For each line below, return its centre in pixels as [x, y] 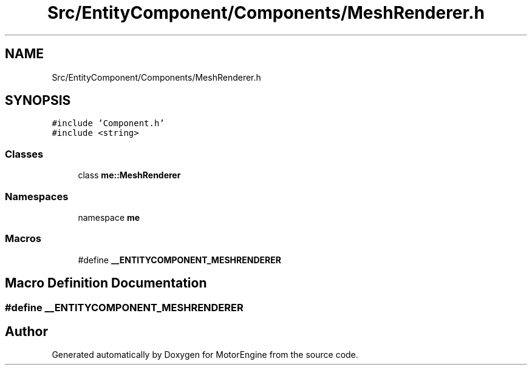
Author [26, 331]
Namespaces [37, 196]
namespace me [109, 217]
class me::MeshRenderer [129, 175]
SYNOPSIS [38, 101]
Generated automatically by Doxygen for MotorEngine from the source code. [205, 355]
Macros [23, 239]
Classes [24, 154]
